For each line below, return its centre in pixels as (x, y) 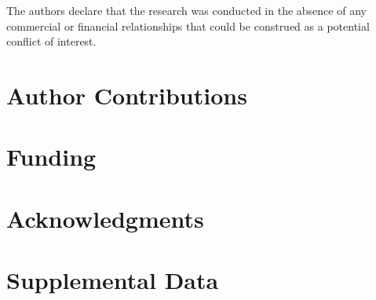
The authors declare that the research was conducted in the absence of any (186, 10)
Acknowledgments (105, 218)
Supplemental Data (113, 280)
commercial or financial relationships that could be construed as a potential (188, 26)
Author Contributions (127, 95)
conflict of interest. (51, 41)
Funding (51, 157)
